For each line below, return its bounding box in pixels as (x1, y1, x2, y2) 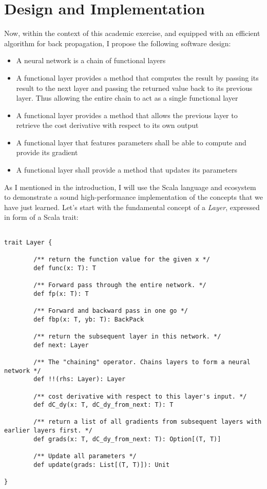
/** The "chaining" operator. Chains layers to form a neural (33, 358, 251, 366)
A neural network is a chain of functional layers (16, 55, 166, 66)
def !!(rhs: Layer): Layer (33, 375, 126, 383)
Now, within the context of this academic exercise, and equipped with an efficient (4, 28, 260, 39)
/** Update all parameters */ (33, 453, 137, 460)
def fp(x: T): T (33, 290, 89, 297)
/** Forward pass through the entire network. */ (33, 281, 206, 289)
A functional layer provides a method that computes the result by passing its (16, 72, 259, 83)
